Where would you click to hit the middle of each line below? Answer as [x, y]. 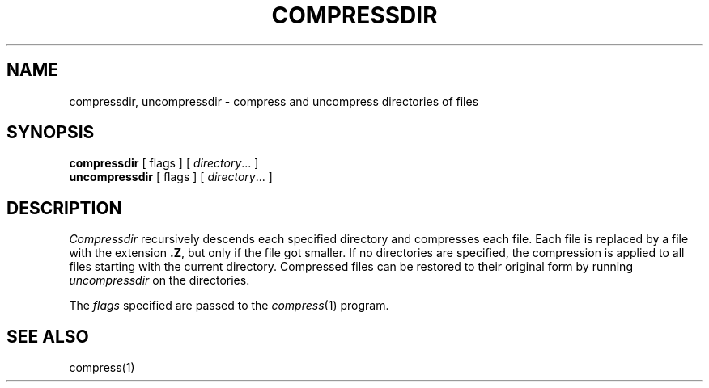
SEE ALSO [48, 336]
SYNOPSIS [51, 133]
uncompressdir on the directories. [159, 280]
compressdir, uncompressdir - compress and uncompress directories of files [274, 101]
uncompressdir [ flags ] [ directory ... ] [171, 177]
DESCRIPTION [64, 208]
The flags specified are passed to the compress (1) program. [229, 306]
